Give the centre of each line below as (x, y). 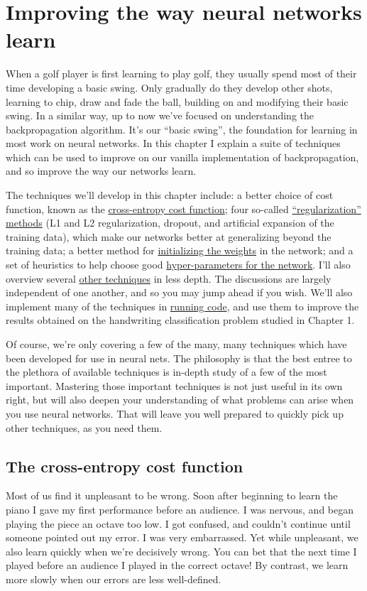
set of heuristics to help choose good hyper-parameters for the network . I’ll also (178, 265)
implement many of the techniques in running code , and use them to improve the (182, 306)
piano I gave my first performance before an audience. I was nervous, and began (180, 509)
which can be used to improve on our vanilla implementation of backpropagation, (182, 157)
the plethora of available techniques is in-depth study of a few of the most (166, 372)
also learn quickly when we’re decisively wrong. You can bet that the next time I (181, 551)
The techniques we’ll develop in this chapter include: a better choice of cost (170, 195)
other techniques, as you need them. (84, 427)
